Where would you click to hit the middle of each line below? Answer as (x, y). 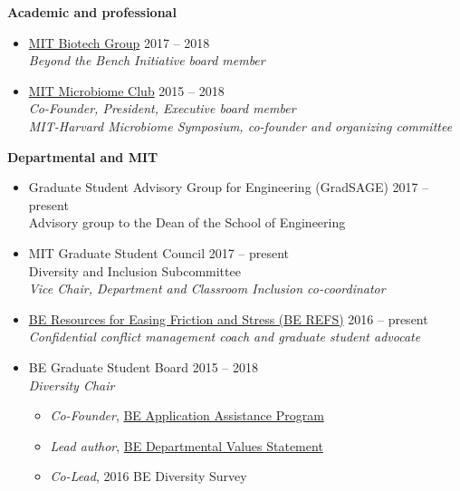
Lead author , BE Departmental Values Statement (187, 445)
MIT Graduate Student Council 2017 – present (159, 252)
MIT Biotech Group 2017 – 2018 (119, 42)
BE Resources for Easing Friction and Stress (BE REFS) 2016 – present (228, 318)
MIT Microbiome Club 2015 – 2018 (126, 90)
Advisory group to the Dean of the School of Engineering (187, 222)
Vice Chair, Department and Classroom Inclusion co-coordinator (207, 289)
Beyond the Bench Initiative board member (147, 60)
